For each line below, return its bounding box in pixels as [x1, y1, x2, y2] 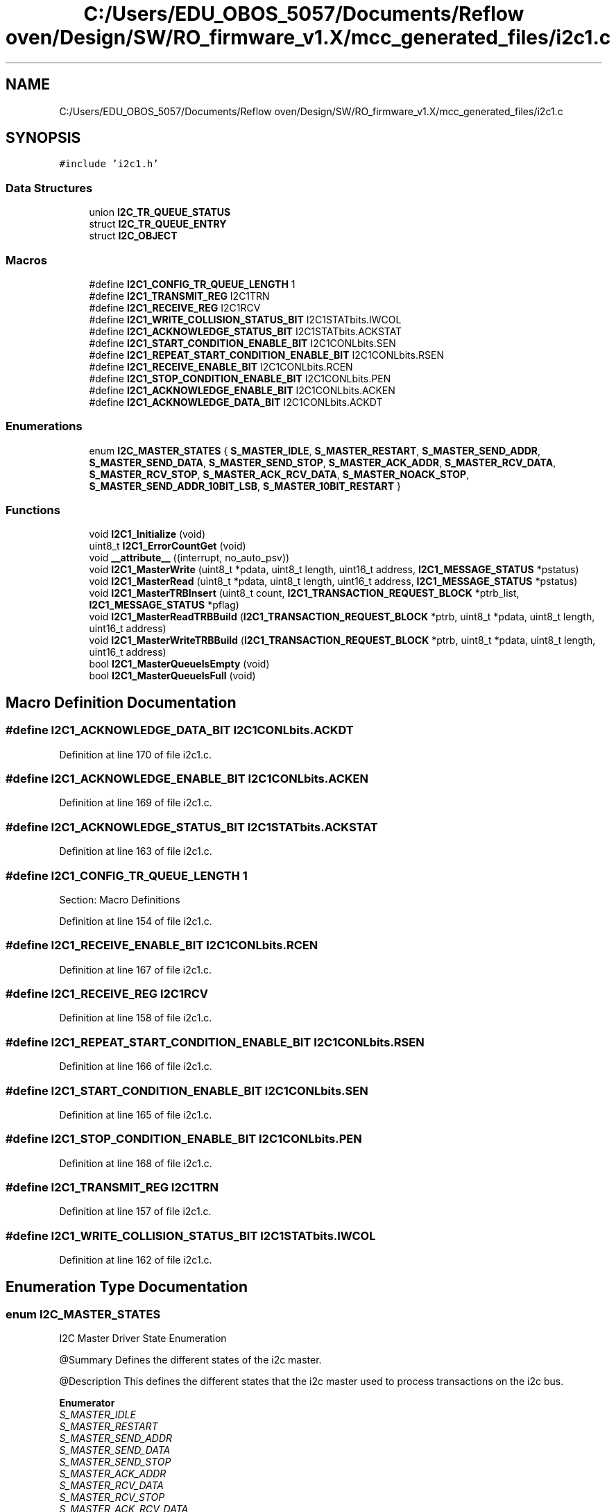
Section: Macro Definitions [59, 893, 180, 906]
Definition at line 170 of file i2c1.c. [59, 748, 212, 761]
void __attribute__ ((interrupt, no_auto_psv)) [89, 552, 290, 564]
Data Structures [6, 180, 93, 195]
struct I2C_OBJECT [89, 230, 178, 242]
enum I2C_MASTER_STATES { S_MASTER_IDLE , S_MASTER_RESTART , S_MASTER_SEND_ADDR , [89, 444, 541, 457]
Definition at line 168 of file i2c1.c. [59, 1157, 212, 1169]
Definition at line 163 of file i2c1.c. [59, 845, 212, 858]
